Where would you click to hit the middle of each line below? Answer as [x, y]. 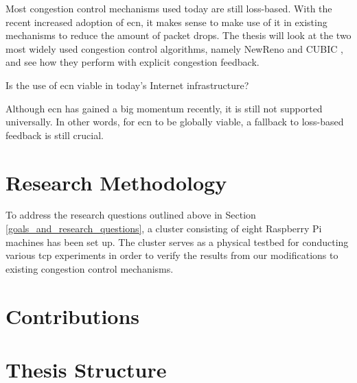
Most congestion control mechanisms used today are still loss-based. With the [169, 8]
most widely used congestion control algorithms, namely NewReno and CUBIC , [174, 48]
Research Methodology [116, 182]
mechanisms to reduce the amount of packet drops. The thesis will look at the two [178, 35]
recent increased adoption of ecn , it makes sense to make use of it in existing [166, 22]
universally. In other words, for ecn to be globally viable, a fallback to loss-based [175, 122]
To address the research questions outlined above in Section [131, 215]
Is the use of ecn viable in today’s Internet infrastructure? [127, 85]
